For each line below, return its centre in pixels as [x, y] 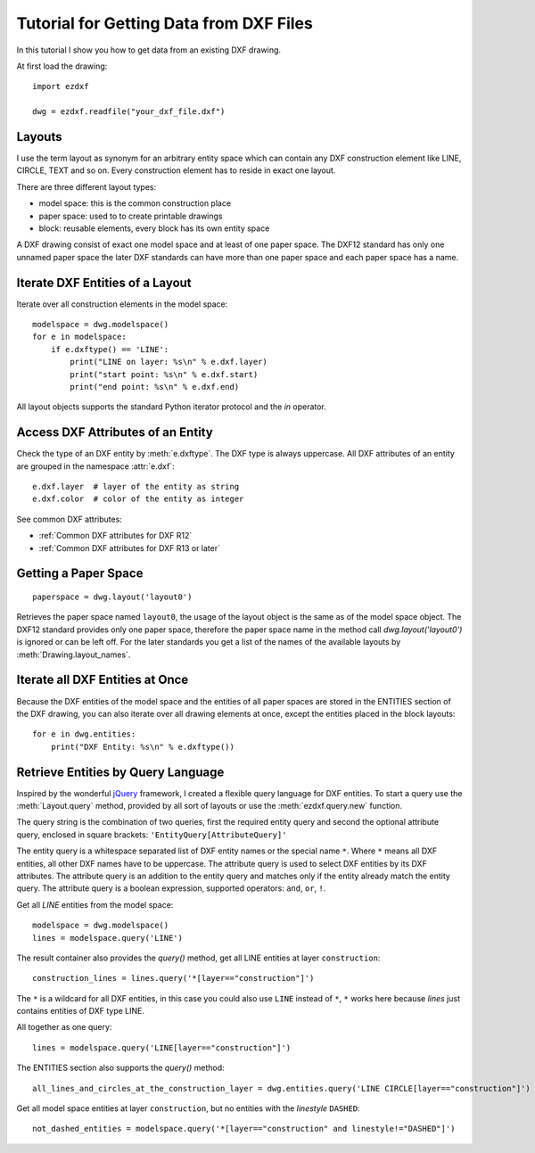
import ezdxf [61, 86]
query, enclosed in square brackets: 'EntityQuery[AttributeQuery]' [152, 835]
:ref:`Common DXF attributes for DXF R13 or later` [129, 548]
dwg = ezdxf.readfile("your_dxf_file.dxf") [129, 112]
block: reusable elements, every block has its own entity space [154, 228]
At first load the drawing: [62, 66]
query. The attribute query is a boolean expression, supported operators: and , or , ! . [171, 888]
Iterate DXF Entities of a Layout [104, 282]
